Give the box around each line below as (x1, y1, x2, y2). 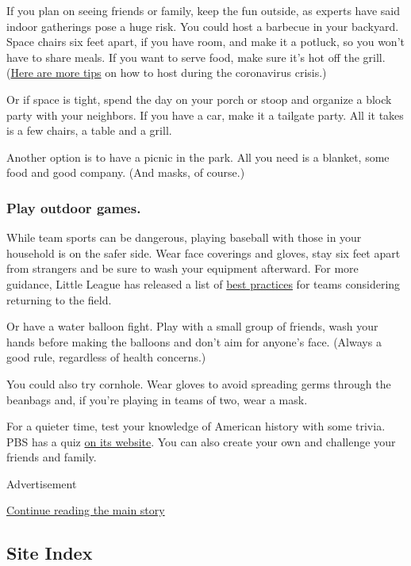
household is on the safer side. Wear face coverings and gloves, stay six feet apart (6, 244, 401, 261)
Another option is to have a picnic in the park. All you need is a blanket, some (6, 148, 390, 165)
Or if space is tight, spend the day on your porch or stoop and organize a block (6, 90, 392, 107)
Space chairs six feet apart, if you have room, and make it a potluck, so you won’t (6, 33, 405, 50)
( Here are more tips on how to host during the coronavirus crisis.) (6, 64, 327, 81)
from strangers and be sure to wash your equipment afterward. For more (6, 260, 359, 277)
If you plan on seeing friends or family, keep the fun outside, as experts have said (6, 2, 401, 18)
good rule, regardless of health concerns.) (6, 349, 206, 365)
